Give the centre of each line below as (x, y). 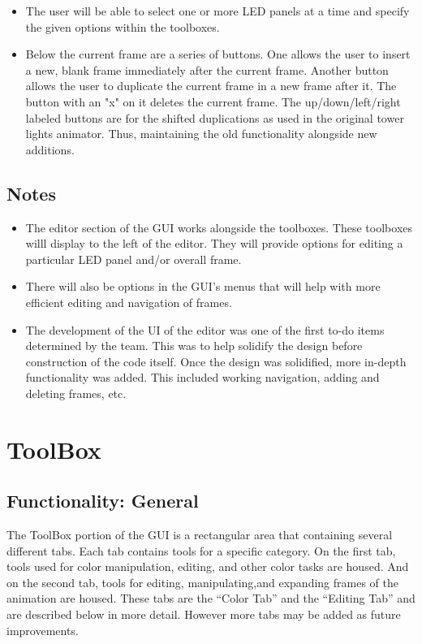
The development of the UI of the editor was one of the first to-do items (205, 329)
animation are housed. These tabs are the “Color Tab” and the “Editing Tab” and (211, 598)
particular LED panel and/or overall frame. (133, 259)
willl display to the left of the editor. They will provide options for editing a (214, 243)
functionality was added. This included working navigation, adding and (202, 377)
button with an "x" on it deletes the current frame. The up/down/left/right (213, 101)
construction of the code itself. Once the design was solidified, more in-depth (216, 361)
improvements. (43, 630)
